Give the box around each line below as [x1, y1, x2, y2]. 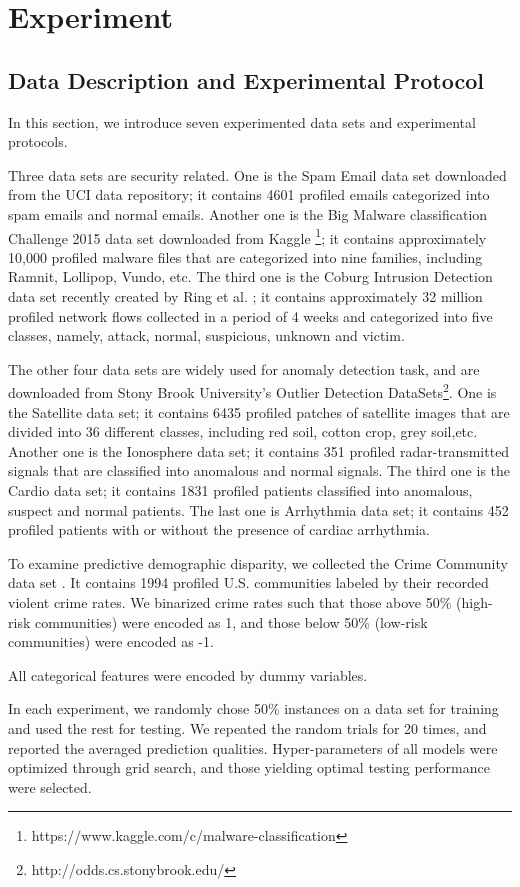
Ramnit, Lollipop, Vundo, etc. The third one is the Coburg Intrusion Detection [8, 266, 493, 287]
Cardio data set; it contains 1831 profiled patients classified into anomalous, [8, 479, 473, 500]
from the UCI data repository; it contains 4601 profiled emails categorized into [8, 184, 490, 205]
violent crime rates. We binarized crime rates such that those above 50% [8, 591, 452, 612]
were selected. [8, 776, 92, 797]
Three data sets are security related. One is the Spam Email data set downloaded [8, 164, 507, 185]
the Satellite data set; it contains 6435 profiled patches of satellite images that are [8, 401, 510, 422]
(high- [456, 591, 493, 612]
